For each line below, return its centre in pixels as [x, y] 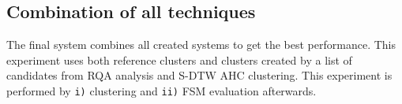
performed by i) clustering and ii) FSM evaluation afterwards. [162, 90]
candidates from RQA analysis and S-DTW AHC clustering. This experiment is [199, 75]
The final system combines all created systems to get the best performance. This [201, 45]
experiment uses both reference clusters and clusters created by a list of [179, 59]
